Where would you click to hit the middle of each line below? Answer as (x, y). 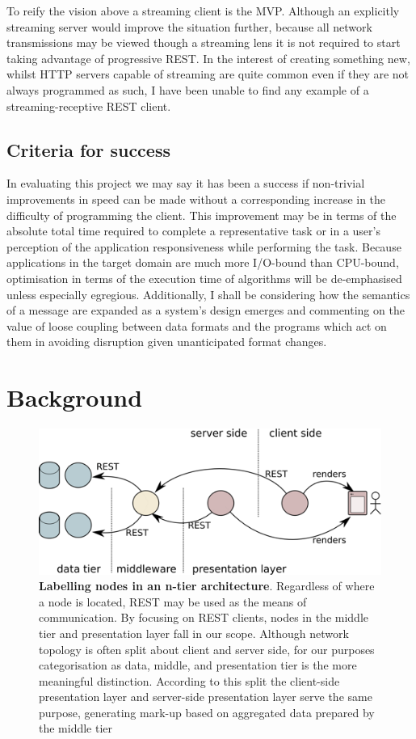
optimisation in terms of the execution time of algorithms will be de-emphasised (204, 278)
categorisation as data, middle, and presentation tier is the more (198, 665)
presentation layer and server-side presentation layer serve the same (206, 697)
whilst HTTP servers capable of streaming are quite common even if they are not (208, 74)
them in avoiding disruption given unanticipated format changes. (167, 342)
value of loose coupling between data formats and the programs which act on (197, 325)
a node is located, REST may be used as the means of (173, 601)
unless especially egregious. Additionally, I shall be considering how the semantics (208, 294)
